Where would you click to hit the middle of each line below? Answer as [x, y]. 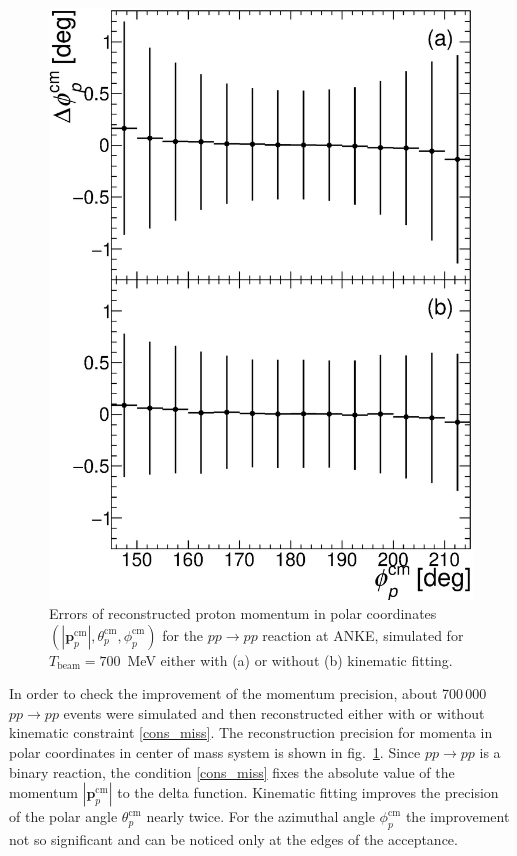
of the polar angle [63, 816]
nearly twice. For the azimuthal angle [260, 816]
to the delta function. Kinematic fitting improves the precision [308, 792]
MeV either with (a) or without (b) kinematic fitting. [290, 659]
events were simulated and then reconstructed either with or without [274, 712]
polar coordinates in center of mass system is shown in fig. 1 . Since [215, 752]
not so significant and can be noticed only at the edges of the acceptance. [233, 839]
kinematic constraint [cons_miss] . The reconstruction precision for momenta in [251, 732]
